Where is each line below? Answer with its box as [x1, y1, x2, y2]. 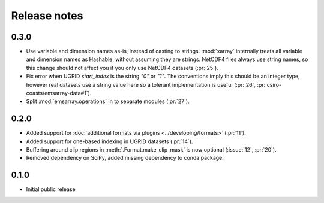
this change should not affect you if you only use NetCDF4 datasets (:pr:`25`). [26, 64, 218, 71]
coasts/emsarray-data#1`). [26, 90, 92, 97]
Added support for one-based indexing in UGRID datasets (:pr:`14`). [26, 138, 193, 145]
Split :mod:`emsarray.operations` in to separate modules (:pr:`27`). [26, 98, 190, 105]
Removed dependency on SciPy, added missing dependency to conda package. [26, 154, 224, 162]
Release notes [11, 9, 83, 22]
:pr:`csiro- [257, 81, 282, 88]
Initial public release [26, 186, 76, 193]
